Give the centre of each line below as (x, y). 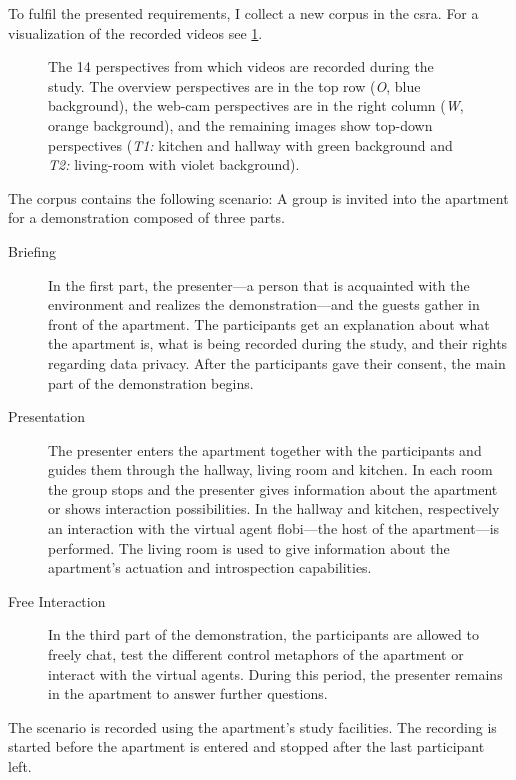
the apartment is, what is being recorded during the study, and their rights (278, 343)
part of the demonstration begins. (151, 382)
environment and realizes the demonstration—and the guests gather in (264, 304)
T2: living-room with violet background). (174, 164)
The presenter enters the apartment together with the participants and (265, 449)
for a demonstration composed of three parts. (146, 217)
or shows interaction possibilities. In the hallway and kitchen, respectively (274, 508)
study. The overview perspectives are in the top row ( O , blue (234, 85)
